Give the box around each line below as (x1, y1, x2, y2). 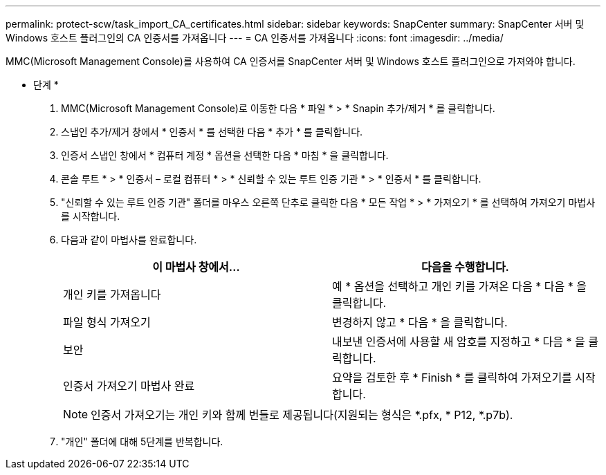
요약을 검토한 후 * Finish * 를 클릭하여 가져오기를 (332, 371, 572, 384)
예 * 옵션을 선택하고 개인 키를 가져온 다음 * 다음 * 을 (332, 279, 587, 293)
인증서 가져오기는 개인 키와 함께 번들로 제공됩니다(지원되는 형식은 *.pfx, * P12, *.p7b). (91, 408, 513, 422)
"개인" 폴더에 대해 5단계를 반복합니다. (61, 436, 223, 447)
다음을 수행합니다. (421, 260, 509, 274)
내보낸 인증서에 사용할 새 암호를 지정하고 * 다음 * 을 (332, 335, 585, 348)
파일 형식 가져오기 (63, 315, 151, 329)
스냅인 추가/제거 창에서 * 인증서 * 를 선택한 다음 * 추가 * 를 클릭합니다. (61, 126, 363, 138)
